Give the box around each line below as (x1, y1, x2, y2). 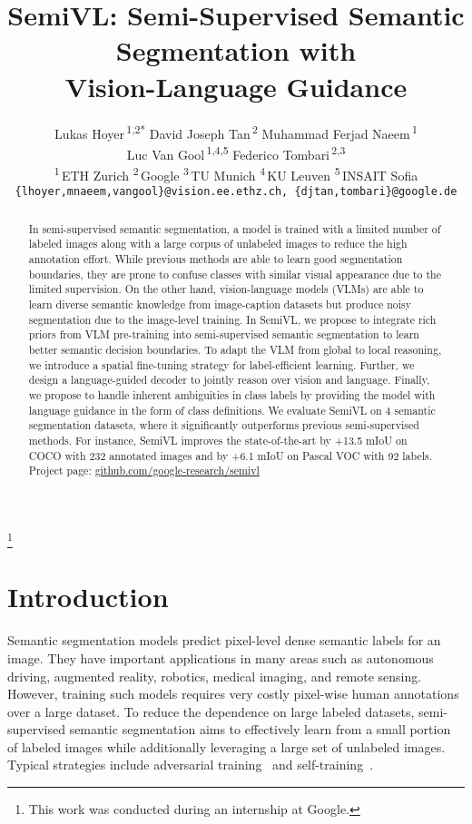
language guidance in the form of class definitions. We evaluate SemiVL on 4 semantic (28, 402, 436, 417)
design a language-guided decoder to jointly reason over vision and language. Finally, (28, 372, 430, 387)
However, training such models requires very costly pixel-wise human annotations (7, 684, 459, 703)
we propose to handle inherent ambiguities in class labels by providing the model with (28, 387, 436, 402)
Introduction (7, 578, 169, 615)
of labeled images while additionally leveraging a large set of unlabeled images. (7, 737, 446, 756)
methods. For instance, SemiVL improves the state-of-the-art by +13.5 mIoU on (28, 432, 408, 447)
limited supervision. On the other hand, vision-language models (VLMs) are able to (28, 281, 424, 297)
